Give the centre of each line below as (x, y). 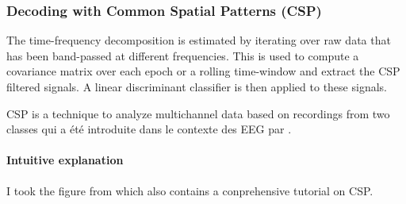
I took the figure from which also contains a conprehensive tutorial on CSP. (190, 190)
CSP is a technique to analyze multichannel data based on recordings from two (198, 113)
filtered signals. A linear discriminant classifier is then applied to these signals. (197, 87)
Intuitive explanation (65, 160)
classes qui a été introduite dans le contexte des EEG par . (149, 129)
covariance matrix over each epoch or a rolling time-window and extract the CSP (203, 71)
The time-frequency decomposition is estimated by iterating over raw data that (199, 40)
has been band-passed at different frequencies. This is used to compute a (183, 55)
